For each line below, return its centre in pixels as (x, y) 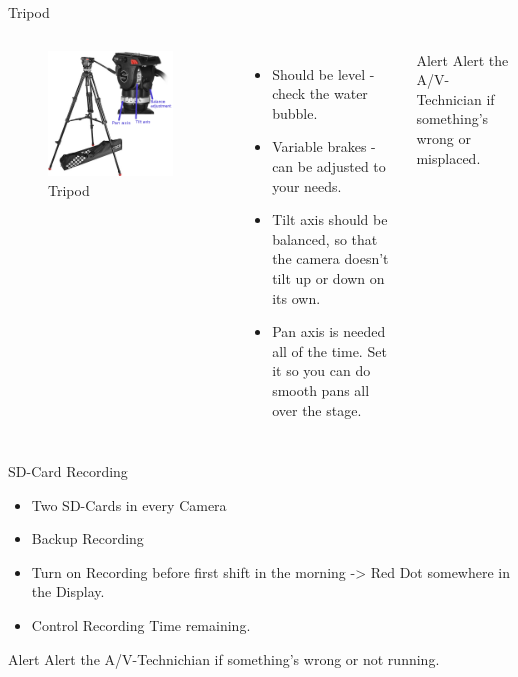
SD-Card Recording (68, 471)
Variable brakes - (324, 146)
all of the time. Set (329, 350)
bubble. (295, 112)
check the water (320, 93)
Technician (449, 98)
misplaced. (448, 157)
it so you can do (321, 370)
